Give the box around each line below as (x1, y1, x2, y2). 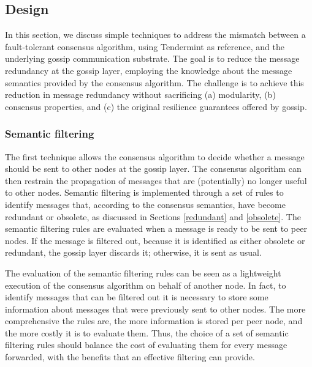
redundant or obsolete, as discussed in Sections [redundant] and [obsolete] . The (5, 210, 301, 223)
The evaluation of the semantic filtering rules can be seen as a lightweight (5, 266, 281, 279)
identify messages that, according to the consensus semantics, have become (5, 198, 286, 210)
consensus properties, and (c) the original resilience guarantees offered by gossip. (5, 100, 307, 113)
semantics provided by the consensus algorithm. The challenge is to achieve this (5, 76, 304, 89)
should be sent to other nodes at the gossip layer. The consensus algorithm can (5, 162, 302, 175)
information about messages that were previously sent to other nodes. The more (5, 302, 306, 315)
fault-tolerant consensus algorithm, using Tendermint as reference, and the (5, 40, 284, 53)
